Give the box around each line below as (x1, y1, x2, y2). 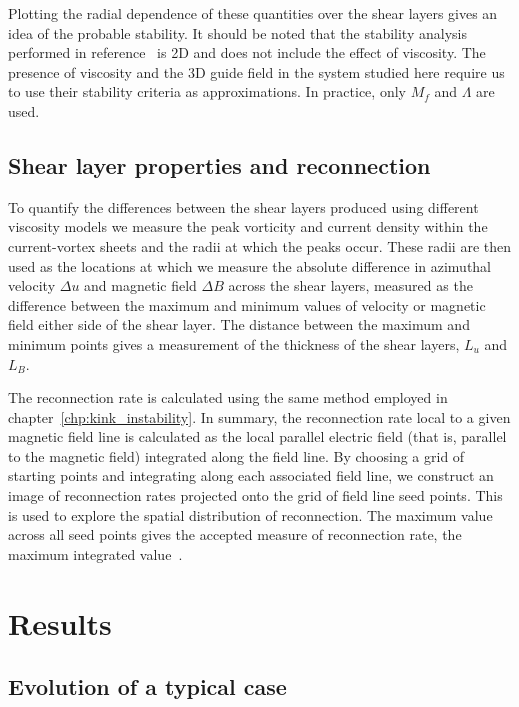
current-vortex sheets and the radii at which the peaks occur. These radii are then (8, 235, 512, 256)
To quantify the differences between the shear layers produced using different (8, 196, 479, 217)
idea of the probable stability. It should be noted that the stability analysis (8, 22, 467, 43)
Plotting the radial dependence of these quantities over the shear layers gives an (8, 3, 498, 23)
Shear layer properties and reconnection (8, 149, 431, 180)
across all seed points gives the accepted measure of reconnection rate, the (8, 524, 462, 545)
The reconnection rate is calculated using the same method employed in (8, 387, 448, 408)
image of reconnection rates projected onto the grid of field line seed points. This (8, 485, 503, 506)
